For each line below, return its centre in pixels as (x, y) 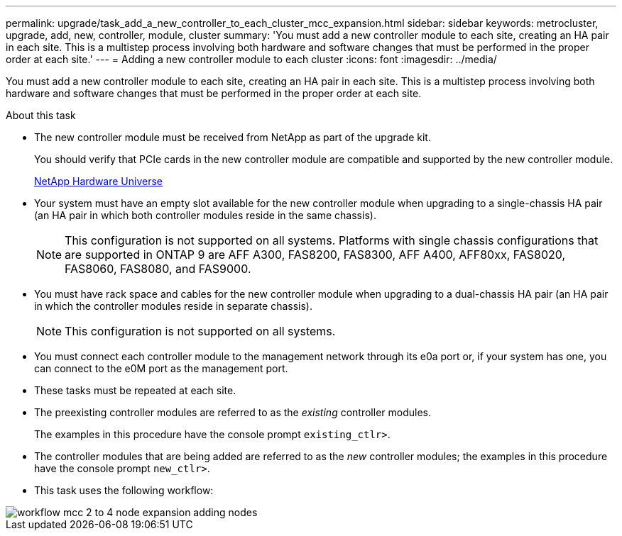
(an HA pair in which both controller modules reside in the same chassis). (205, 215)
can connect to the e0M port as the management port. (161, 368)
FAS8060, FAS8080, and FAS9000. (158, 269)
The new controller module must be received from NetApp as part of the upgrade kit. (233, 137)
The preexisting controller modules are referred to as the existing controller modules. (233, 412)
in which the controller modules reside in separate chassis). (173, 306)
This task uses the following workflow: (124, 490)
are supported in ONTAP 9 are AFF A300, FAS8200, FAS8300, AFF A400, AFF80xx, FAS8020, (315, 255)
